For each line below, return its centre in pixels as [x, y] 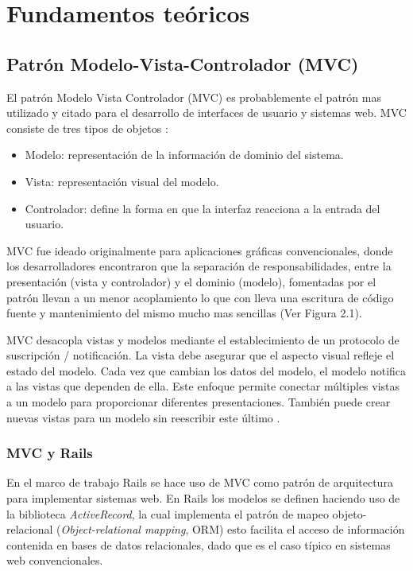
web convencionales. [55, 560]
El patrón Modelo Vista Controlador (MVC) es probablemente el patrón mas [194, 97]
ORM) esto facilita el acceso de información [298, 529]
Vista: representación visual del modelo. [122, 181]
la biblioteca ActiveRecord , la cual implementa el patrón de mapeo [168, 513]
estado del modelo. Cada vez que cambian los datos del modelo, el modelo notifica [206, 370]
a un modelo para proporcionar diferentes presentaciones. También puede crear [199, 402]
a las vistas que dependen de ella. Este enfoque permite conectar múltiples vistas [203, 386]
